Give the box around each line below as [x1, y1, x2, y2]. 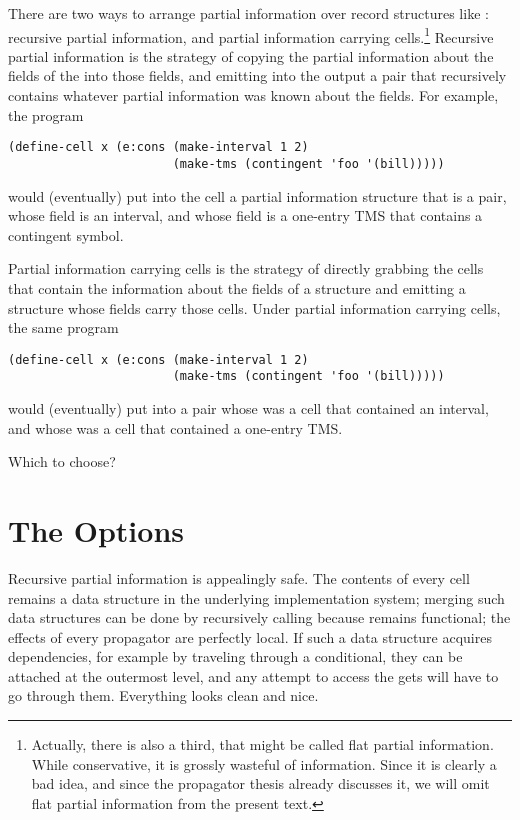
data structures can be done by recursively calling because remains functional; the [8, 607, 511, 628]
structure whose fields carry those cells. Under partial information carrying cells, [8, 297, 501, 318]
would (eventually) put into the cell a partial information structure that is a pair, [8, 185, 507, 206]
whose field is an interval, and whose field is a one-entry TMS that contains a [8, 205, 483, 226]
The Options [8, 509, 185, 550]
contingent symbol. [8, 224, 124, 245]
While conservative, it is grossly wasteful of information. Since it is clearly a [31, 753, 497, 774]
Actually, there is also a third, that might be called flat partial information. [31, 734, 494, 755]
